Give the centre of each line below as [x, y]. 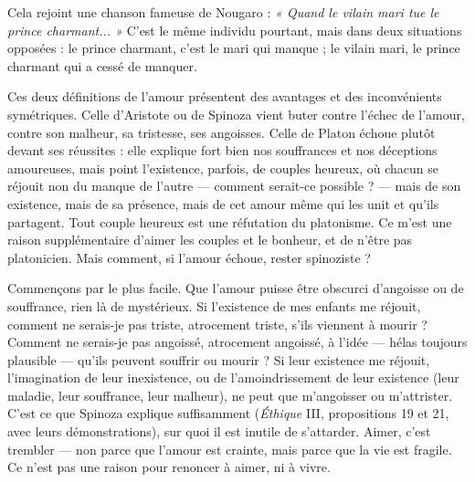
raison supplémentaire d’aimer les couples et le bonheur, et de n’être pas [210, 240]
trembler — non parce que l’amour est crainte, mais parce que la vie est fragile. [230, 449]
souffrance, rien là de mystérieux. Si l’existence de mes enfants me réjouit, [214, 305]
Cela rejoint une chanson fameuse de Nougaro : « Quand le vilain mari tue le [223, 12]
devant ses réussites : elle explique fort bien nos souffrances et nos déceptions [222, 150]
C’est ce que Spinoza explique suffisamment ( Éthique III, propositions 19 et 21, [228, 413]
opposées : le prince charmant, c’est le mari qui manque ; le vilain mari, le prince [234, 48]
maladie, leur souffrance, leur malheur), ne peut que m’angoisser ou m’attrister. [230, 395]
